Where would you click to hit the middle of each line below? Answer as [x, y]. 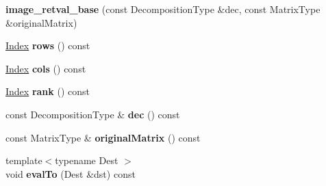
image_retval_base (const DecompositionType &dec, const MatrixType [163, 9]
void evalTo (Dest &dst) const [71, 173]
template [24, 160]
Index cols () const [46, 68]
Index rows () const [48, 45]
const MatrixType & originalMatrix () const [103, 137]
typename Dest [87, 160]
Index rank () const [48, 91]
